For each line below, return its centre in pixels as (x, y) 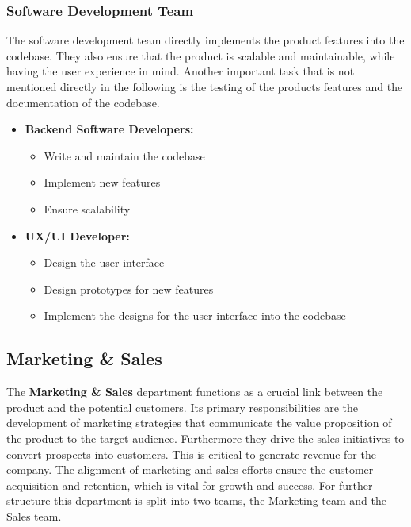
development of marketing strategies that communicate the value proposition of (199, 423)
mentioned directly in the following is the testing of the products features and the (205, 87)
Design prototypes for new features (129, 289)
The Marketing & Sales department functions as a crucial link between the (195, 392)
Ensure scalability (87, 208)
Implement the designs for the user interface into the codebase (195, 315)
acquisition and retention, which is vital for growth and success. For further (190, 485)
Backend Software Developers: (109, 129)
